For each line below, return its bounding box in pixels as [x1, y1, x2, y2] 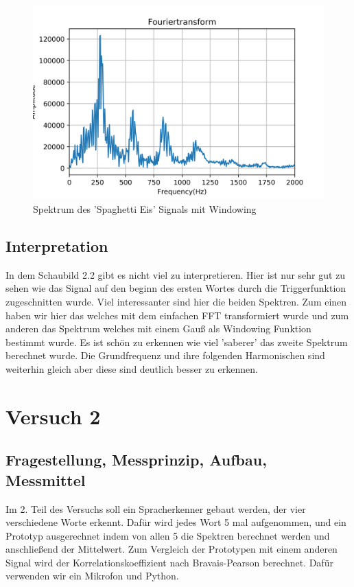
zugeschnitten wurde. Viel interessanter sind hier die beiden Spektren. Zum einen [5, 294, 347, 308]
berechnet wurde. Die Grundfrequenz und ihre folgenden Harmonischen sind [5, 348, 325, 362]
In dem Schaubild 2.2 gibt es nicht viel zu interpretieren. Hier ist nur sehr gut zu [5, 267, 346, 281]
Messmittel [5, 469, 86, 490]
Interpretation [5, 235, 108, 256]
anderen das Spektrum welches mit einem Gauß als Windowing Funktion [5, 321, 311, 336]
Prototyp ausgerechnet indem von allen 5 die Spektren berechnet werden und [5, 528, 330, 542]
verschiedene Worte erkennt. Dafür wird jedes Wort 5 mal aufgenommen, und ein [5, 515, 346, 529]
